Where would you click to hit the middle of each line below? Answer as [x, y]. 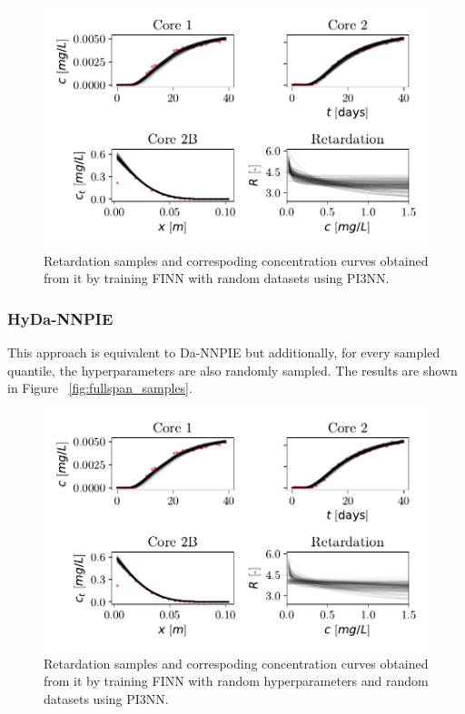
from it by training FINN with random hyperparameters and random [236, 681]
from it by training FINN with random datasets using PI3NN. [217, 278]
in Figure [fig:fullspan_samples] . [100, 388]
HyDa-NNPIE [60, 318]
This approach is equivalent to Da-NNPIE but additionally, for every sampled [224, 352]
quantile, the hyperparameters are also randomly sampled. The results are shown [232, 370]
